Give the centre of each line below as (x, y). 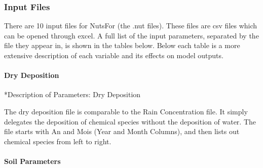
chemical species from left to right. (58, 141)
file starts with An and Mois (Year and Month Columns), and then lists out (122, 131)
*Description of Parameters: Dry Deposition (72, 94)
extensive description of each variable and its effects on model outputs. (114, 55)
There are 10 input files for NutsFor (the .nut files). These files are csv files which (131, 26)
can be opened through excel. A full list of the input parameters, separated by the (131, 35)
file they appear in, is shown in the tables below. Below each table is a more (122, 45)
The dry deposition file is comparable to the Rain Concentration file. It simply (126, 111)
